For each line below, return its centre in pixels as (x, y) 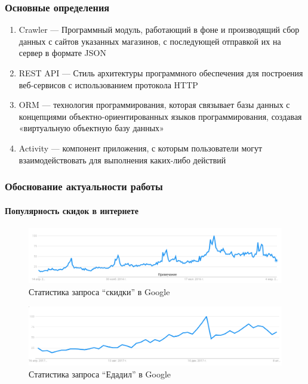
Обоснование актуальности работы (84, 186)
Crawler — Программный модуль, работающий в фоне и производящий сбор (159, 30)
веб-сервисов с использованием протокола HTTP (108, 84)
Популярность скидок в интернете (72, 210)
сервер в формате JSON (62, 53)
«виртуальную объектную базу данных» (91, 128)
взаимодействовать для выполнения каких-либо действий (122, 160)
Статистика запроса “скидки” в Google (99, 291)
